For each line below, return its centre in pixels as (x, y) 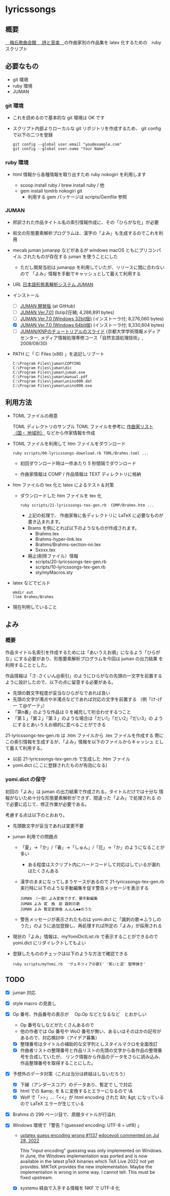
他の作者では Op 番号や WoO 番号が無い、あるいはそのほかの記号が (91, 1031)
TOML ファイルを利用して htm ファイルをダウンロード (69, 443)
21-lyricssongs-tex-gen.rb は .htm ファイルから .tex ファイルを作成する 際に (84, 735)
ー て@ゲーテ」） (30, 705)
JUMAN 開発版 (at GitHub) (48, 306)
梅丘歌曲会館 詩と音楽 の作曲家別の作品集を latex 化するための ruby (85, 42)
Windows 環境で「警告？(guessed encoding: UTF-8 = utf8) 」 (77, 1125)
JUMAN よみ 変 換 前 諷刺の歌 (50, 904)
